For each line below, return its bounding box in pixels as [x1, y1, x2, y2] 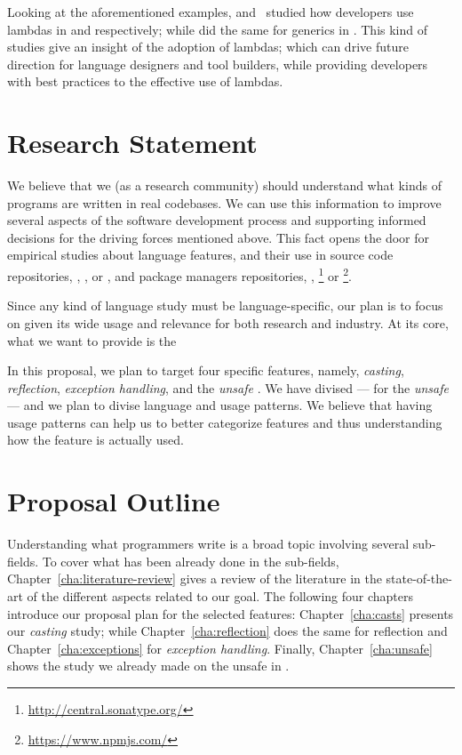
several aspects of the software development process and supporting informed [7, 211, 426, 229]
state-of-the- [386, 569, 452, 588]
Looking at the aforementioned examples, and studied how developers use [7, 3, 414, 20]
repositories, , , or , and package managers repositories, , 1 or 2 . [7, 264, 353, 285]
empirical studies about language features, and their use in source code [7, 245, 394, 264]
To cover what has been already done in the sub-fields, [42, 551, 339, 570]
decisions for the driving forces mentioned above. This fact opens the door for [7, 228, 430, 246]
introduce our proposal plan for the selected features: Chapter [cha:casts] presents [7, 604, 454, 622]
